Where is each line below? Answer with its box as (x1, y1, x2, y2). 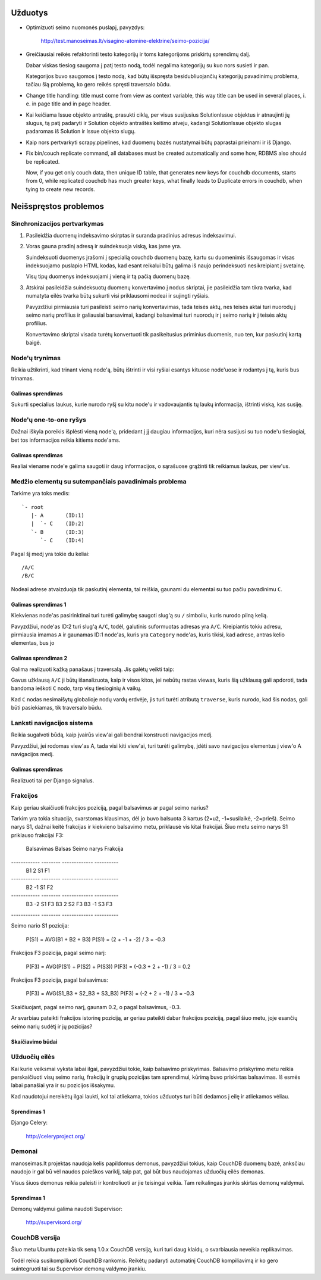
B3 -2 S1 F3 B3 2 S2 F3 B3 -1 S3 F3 (26, 900, 113, 907)
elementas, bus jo (11, 639, 55, 647)
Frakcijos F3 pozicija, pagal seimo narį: (11, 950, 106, 957)
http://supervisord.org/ (26, 1219, 82, 1226)
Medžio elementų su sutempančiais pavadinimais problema (11, 477, 187, 485)
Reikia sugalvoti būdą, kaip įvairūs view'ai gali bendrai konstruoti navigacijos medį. (11, 731, 213, 738)
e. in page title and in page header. (26, 100, 111, 107)
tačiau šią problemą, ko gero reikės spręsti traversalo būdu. (26, 81, 171, 88)
